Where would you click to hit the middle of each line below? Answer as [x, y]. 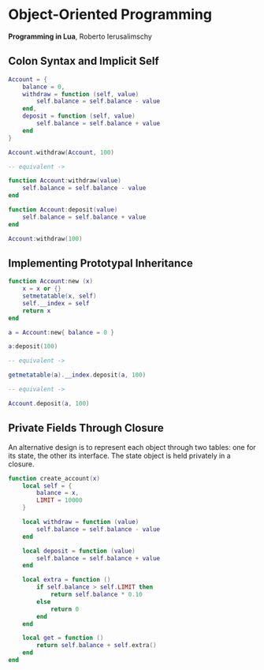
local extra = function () [67, 580]
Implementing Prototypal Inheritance [100, 263]
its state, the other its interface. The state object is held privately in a [119, 455]
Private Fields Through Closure [86, 428]
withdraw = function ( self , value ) [81, 94]
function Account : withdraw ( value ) [65, 181]
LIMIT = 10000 [59, 500]
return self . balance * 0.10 [97, 594]
